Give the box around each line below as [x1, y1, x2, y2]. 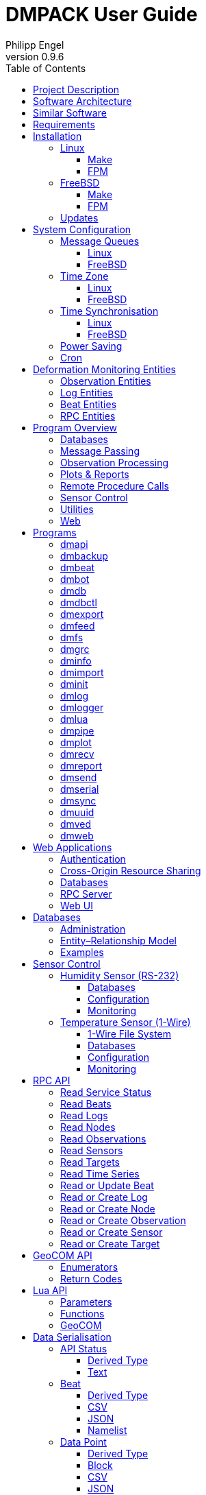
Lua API [33, 1284, 68, 1296]
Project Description [33, 83, 120, 95]
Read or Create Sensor [60, 1225, 163, 1238]
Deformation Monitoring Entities [33, 363, 176, 375]
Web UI [60, 899, 93, 911]
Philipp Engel [5, 38, 64, 51]
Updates [60, 211, 99, 224]
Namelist [88, 1424, 127, 1436]
